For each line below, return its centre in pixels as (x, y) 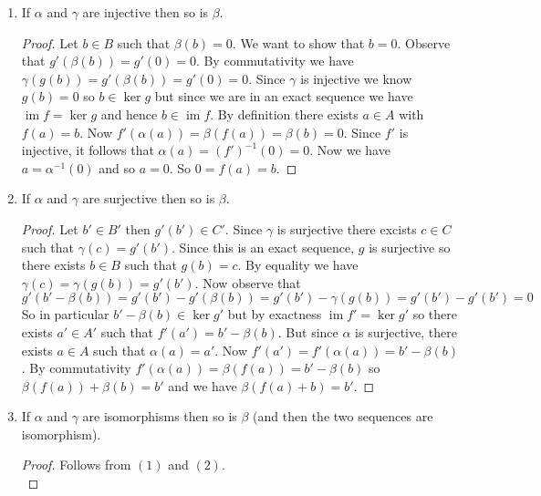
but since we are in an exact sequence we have (284, 96)
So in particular (65, 314)
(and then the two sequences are (343, 416)
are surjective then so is (149, 198)
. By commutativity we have (275, 61)
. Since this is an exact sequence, (263, 247)
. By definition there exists (284, 114)
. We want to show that (298, 42)
